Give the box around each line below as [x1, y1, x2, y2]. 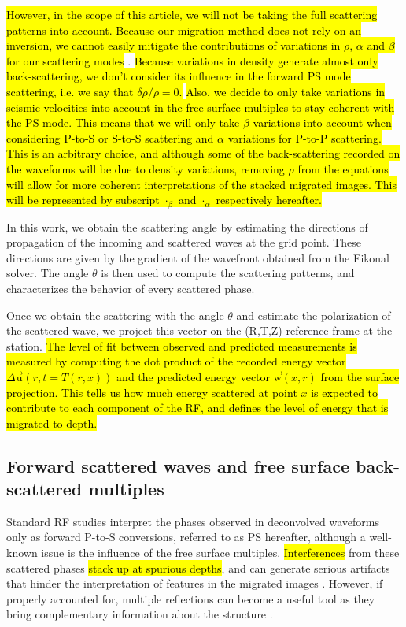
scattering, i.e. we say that [6, 83, 134, 99]
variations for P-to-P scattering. [227, 129, 382, 146]
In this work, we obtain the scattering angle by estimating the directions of [6, 218, 368, 235]
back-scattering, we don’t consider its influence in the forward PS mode [6, 68, 351, 84]
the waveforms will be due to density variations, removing [6, 160, 285, 176]
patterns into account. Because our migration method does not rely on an [6, 21, 361, 38]
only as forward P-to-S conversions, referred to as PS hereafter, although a [6, 529, 366, 545]
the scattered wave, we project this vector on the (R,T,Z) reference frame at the [6, 322, 393, 339]
